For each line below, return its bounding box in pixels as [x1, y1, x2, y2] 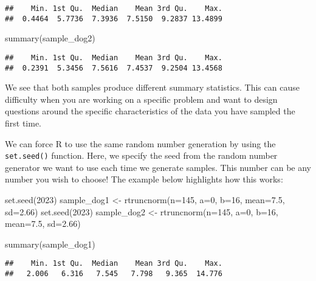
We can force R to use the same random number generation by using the [5, 137, 276, 150]
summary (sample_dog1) [5, 237, 95, 250]
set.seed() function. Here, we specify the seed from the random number [5, 149, 278, 162]
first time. [5, 117, 42, 129]
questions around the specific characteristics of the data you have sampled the [5, 105, 295, 117]
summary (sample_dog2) [5, 32, 95, 44]
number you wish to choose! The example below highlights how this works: [5, 173, 283, 186]
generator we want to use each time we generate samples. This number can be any [5, 161, 311, 173]
